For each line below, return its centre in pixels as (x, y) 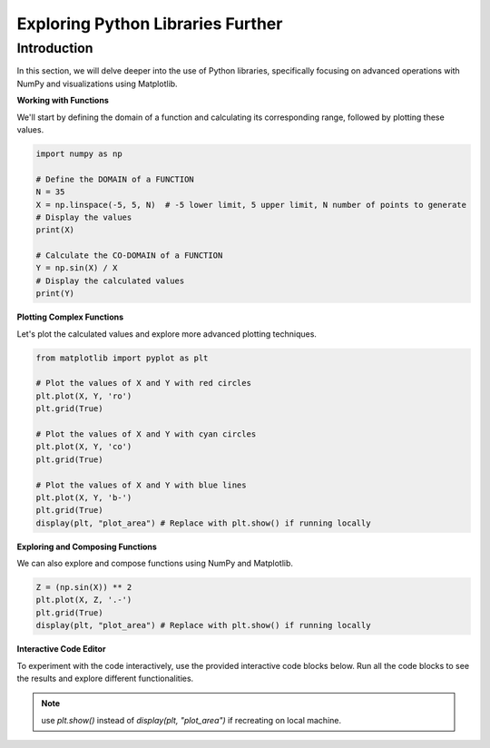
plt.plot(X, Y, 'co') (84, 447)
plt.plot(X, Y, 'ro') (84, 396)
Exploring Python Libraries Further (150, 24)
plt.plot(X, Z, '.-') (84, 600)
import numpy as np (79, 153)
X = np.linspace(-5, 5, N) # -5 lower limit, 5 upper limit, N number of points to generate (251, 205)
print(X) (55, 230)
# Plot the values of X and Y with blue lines (141, 485)
